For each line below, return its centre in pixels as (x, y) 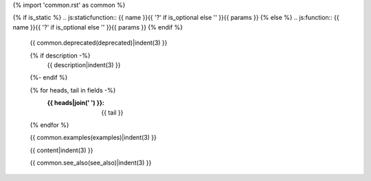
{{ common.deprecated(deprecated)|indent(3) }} (99, 43)
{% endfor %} (49, 125)
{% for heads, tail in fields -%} (73, 90)
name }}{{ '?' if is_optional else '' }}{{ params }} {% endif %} (98, 27)
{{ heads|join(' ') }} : (76, 103)
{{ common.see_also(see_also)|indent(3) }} (91, 163)
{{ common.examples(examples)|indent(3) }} (93, 138)
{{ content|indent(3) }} (61, 150)
